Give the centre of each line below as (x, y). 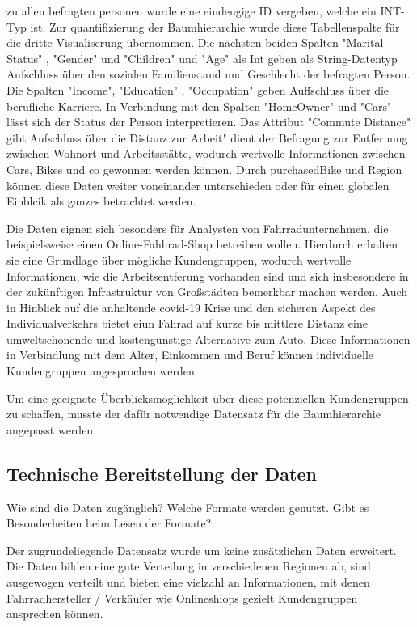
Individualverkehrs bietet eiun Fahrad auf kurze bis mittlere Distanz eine (187, 323)
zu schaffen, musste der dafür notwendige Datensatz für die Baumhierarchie (194, 414)
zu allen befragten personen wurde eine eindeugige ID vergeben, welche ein (192, 11)
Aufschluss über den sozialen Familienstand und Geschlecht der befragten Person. (208, 74)
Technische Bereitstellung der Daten (162, 473)
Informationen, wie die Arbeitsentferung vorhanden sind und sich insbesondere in (208, 275)
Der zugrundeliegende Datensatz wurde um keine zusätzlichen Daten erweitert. (202, 550)
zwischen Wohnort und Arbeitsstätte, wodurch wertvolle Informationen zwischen (206, 153)
